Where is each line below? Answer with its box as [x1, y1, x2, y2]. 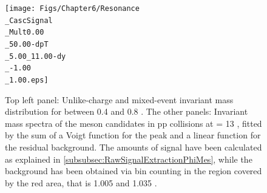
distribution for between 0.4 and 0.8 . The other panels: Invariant [5, 105, 248, 118]
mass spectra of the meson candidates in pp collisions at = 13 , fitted [5, 117, 262, 129]
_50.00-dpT [5, 39, 49, 49]
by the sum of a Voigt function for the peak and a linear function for [5, 129, 261, 141]
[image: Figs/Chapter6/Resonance [5, 4, 140, 13]
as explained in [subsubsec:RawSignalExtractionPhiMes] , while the [5, 152, 252, 165]
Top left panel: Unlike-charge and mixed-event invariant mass [5, 93, 234, 106]
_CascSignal [5, 16, 53, 25]
